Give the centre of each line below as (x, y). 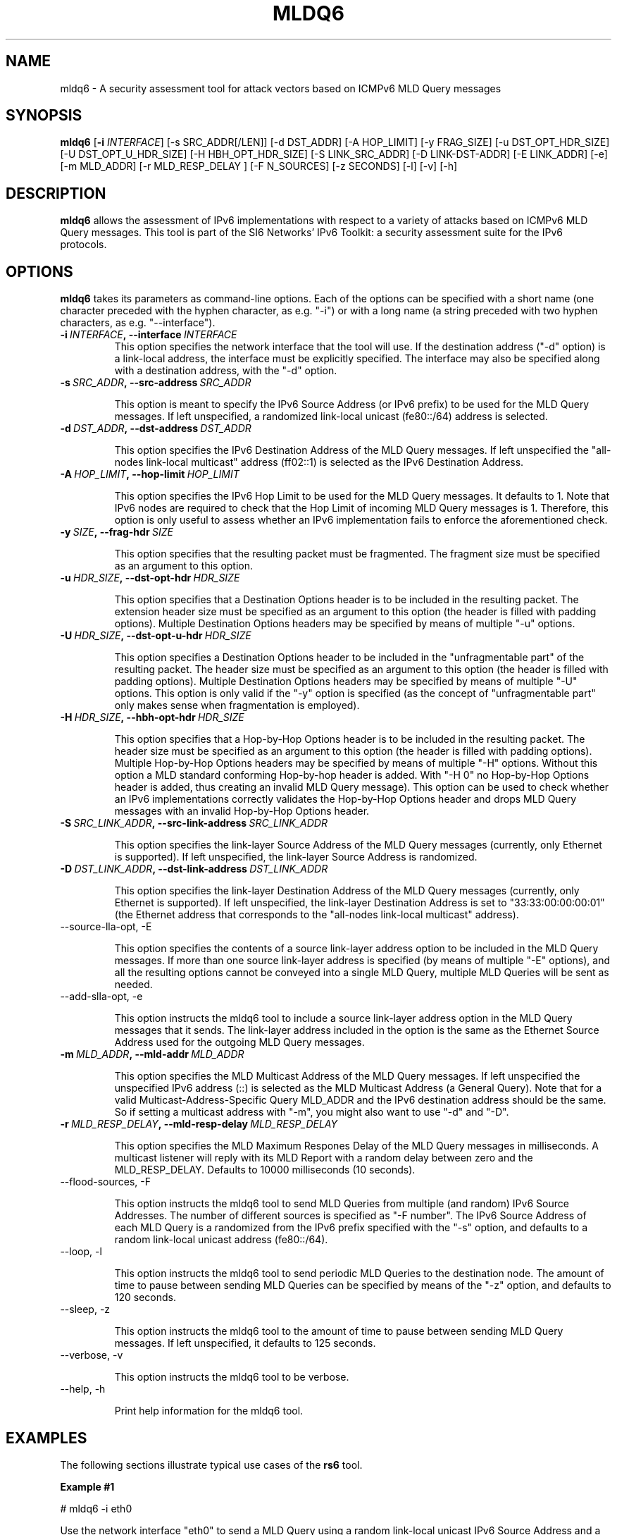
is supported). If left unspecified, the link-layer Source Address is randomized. (296, 857)
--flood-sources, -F (105, 1182)
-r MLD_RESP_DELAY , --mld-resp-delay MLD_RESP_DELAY (199, 1124)
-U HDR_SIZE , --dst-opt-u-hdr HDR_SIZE (156, 636)
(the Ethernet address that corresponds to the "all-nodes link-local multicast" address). (317, 915)
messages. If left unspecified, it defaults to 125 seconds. (245, 1343)
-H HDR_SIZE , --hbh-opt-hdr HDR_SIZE (152, 717)
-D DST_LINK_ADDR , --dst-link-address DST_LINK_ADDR (194, 869)
